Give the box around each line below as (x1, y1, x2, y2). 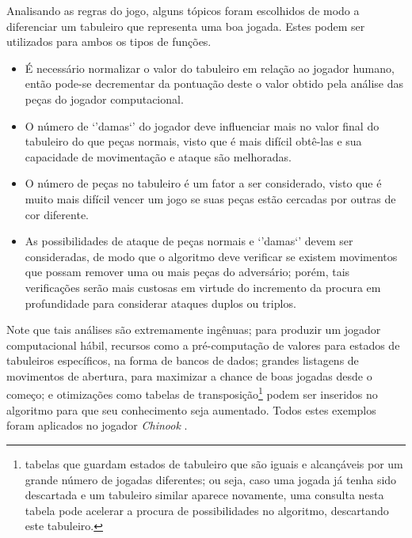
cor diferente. (25, 206, 89, 222)
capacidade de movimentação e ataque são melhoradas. (25, 148, 292, 165)
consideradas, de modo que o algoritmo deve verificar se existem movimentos (25, 248, 398, 264)
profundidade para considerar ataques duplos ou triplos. (25, 294, 296, 311)
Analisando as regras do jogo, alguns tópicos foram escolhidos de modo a (6, 2, 360, 18)
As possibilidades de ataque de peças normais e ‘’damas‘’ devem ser (25, 233, 353, 249)
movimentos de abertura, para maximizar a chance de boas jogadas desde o (6, 367, 372, 384)
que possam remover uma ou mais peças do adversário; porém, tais (25, 263, 350, 280)
